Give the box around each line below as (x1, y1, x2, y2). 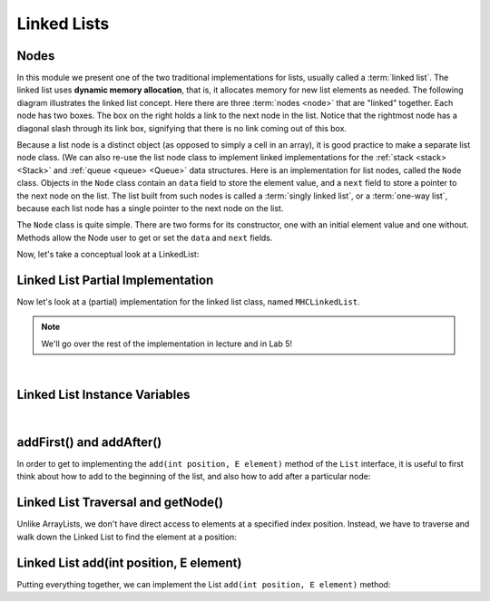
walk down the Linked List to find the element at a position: (16, 531, 238, 542)
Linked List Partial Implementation (16, 272, 214, 287)
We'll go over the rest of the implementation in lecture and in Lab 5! (41, 338, 293, 349)
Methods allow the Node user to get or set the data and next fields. (16, 232, 273, 243)
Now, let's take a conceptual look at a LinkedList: (16, 249, 200, 260)
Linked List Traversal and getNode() (16, 495, 224, 510)
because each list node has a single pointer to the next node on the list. (16, 202, 284, 213)
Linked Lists (16, 14, 110, 34)
